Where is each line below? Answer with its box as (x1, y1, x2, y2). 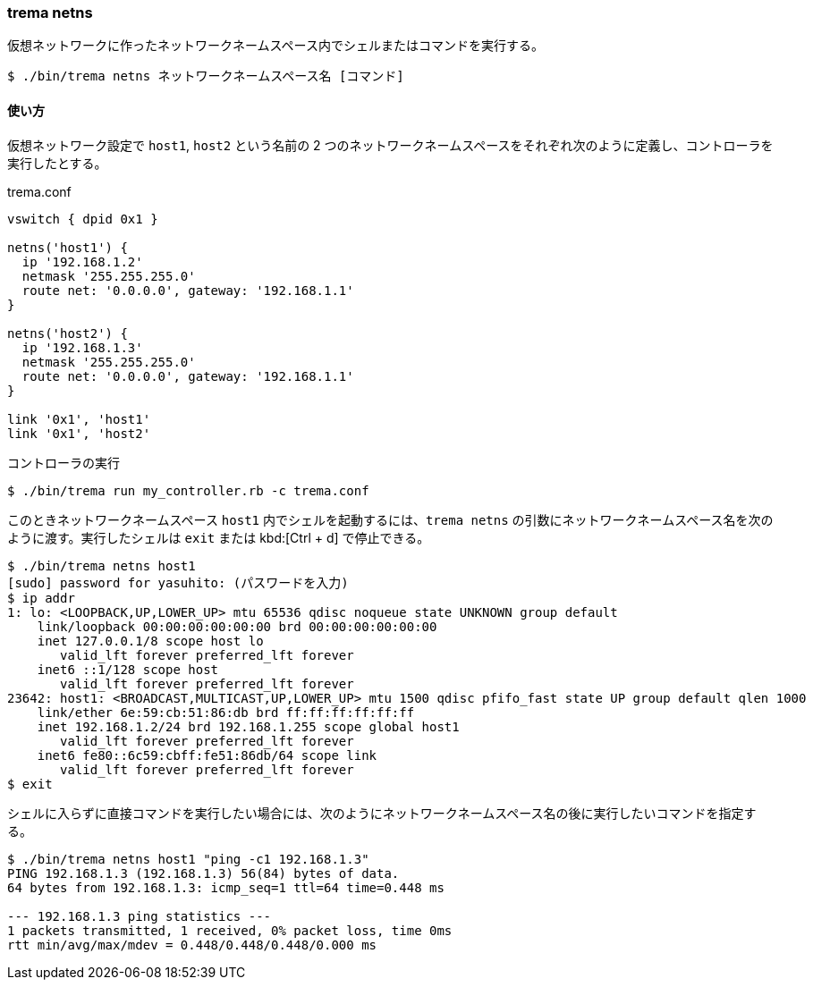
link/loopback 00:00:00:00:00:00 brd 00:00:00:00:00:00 (37, 619, 437, 634)
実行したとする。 (7, 155, 107, 171)
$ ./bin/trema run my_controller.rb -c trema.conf (7, 483, 369, 498)
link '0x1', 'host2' (7, 426, 151, 441)
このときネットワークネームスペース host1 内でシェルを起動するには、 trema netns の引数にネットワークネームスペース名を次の (7, 511, 774, 527)
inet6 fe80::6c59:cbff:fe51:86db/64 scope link (37, 747, 377, 763)
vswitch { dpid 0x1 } (7, 211, 158, 226)
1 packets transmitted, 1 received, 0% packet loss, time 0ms (7, 923, 453, 938)
